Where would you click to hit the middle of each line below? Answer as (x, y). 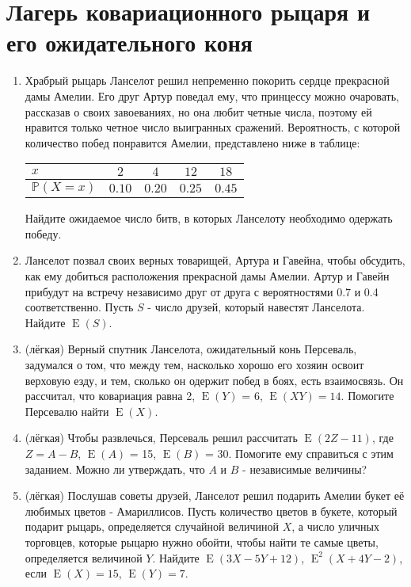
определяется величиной (84, 557)
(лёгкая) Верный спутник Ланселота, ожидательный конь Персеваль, (191, 349)
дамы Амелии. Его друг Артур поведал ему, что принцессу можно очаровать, (212, 95)
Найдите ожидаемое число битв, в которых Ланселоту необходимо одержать (209, 218)
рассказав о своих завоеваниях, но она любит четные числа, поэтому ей (198, 111)
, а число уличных (335, 526)
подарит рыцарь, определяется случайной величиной (152, 526)
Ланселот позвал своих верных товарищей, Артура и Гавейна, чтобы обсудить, (215, 260)
